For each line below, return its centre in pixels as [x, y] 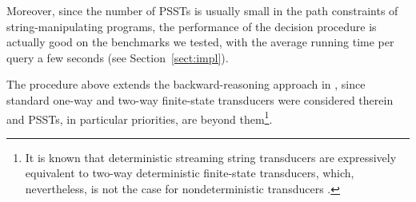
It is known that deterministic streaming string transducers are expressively [211, 157]
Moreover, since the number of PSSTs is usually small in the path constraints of [202, 10]
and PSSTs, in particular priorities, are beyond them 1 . [140, 117]
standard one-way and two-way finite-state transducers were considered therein [200, 99]
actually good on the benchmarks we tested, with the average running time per [200, 42]
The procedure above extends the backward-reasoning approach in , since [186, 84]
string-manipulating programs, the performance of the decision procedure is [192, 26]
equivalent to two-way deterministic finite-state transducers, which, [190, 173]
